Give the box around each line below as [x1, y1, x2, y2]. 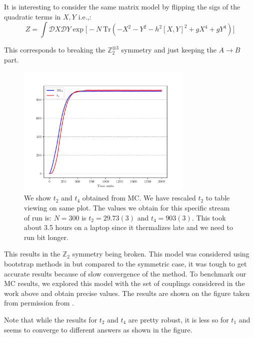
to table [205, 192, 230, 203]
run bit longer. [24, 231, 68, 242]
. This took [191, 212, 226, 222]
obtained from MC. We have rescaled [82, 192, 196, 203]
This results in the [4, 248, 60, 259]
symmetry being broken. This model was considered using [72, 248, 249, 259]
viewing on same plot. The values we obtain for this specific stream [24, 202, 230, 213]
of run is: [24, 212, 51, 222]
